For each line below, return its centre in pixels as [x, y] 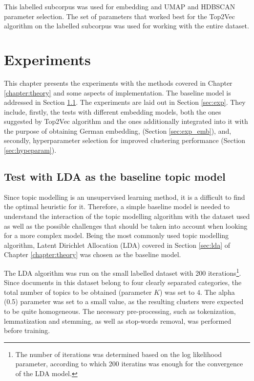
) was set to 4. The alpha [197, 292]
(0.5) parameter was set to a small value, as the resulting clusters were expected [124, 301]
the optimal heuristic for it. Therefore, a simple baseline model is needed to [117, 206]
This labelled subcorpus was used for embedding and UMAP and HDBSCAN [120, 6]
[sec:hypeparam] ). [30, 150]
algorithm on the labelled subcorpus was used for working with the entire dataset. [127, 26]
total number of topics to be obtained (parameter [78, 292]
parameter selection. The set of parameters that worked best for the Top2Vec [119, 16]
